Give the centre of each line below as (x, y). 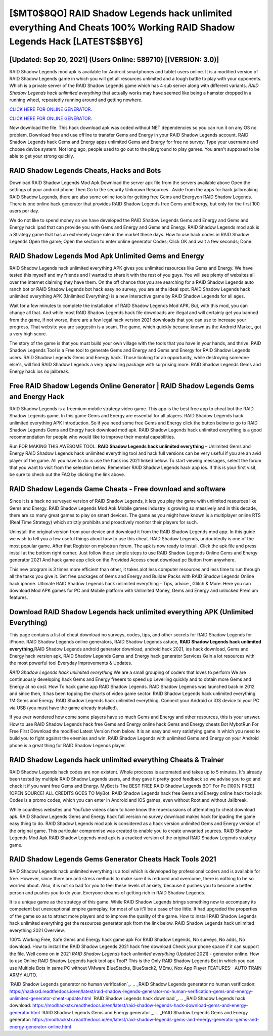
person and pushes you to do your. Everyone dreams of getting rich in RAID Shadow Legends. (107, 892)
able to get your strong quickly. (42, 156)
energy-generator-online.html (40, 1026)
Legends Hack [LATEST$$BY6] (76, 42)
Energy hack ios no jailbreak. (39, 371)
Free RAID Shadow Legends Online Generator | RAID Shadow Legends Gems (132, 386)
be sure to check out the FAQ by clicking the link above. (67, 474)
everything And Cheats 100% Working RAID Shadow (122, 27)
